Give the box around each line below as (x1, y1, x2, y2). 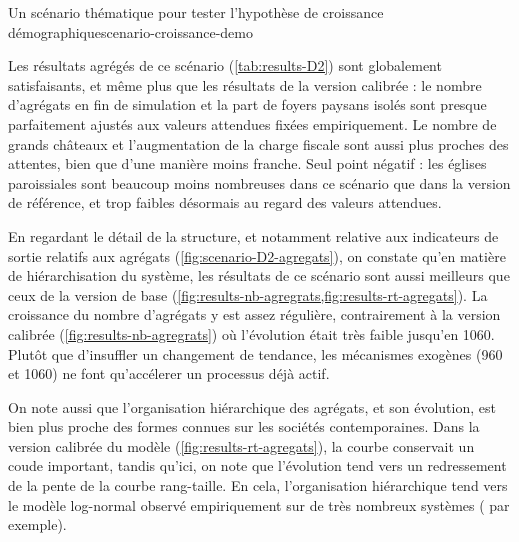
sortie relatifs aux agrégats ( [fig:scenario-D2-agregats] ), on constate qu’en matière (8, 245, 506, 266)
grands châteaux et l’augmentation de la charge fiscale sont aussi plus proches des (8, 133, 509, 154)
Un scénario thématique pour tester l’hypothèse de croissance (8, 2, 384, 22)
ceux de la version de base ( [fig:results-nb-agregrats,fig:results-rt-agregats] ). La (8, 284, 488, 305)
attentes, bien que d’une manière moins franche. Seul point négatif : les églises (8, 153, 487, 174)
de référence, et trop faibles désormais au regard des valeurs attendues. (8, 192, 442, 213)
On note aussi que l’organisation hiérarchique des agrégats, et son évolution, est (8, 396, 496, 417)
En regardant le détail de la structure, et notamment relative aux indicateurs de (8, 225, 499, 246)
